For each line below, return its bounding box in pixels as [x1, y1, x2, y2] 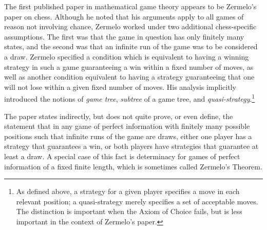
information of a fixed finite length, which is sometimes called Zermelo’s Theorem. [4, 161, 262, 171]
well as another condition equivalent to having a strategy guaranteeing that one [4, 71, 255, 82]
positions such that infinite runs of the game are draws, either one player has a [4, 130, 252, 141]
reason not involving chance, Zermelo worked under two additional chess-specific [4, 21, 257, 32]
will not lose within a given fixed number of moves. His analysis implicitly [4, 81, 236, 92]
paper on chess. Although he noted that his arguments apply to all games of [4, 11, 244, 22]
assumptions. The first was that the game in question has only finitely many [4, 31, 244, 42]
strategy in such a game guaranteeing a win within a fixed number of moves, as [4, 61, 254, 72]
